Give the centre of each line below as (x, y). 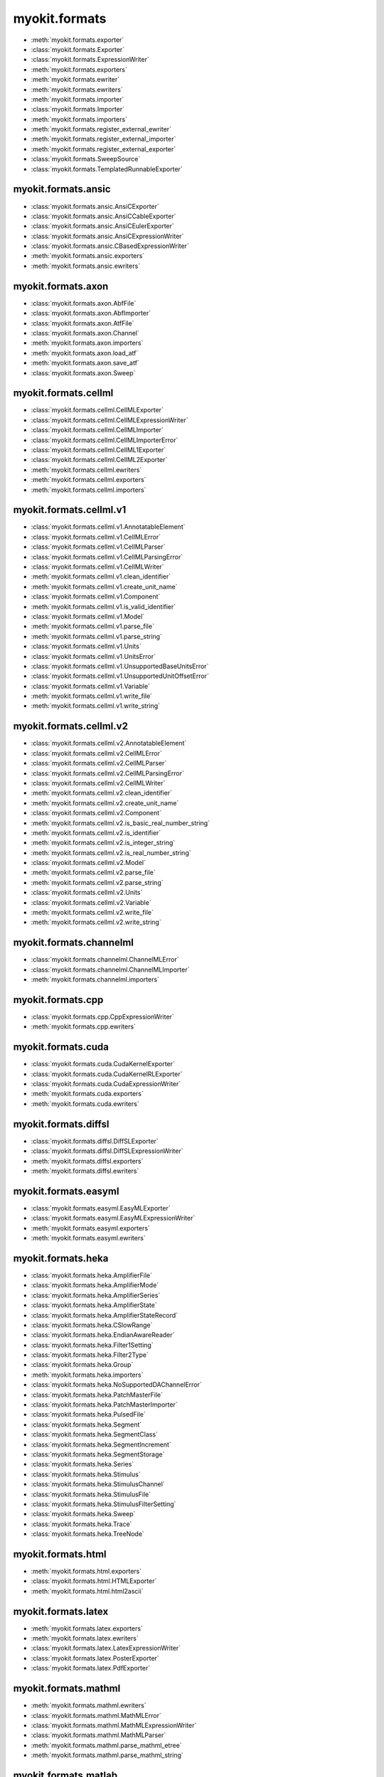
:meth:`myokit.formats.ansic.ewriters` (86, 266)
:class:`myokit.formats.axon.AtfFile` (82, 323)
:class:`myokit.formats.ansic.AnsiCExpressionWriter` (107, 236)
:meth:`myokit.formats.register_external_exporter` (103, 149)
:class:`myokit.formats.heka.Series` (82, 1464)
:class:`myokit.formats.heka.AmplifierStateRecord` (104, 1315)
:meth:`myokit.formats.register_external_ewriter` (101, 129)
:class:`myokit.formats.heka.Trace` (81, 1524)
